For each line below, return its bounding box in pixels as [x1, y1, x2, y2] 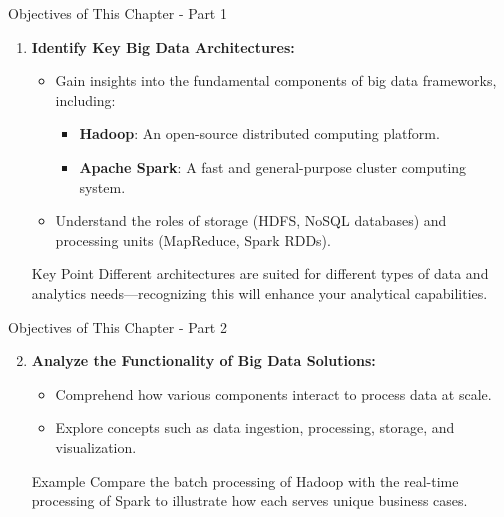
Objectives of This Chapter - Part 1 [8, 3, 227, 23]
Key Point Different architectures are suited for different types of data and [31, 263, 489, 284]
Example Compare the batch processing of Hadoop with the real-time [31, 470, 459, 491]
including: [55, 89, 116, 110]
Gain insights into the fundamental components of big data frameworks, [55, 70, 497, 91]
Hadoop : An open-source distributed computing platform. [79, 123, 440, 144]
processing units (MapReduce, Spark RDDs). [55, 229, 331, 250]
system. [79, 176, 126, 197]
